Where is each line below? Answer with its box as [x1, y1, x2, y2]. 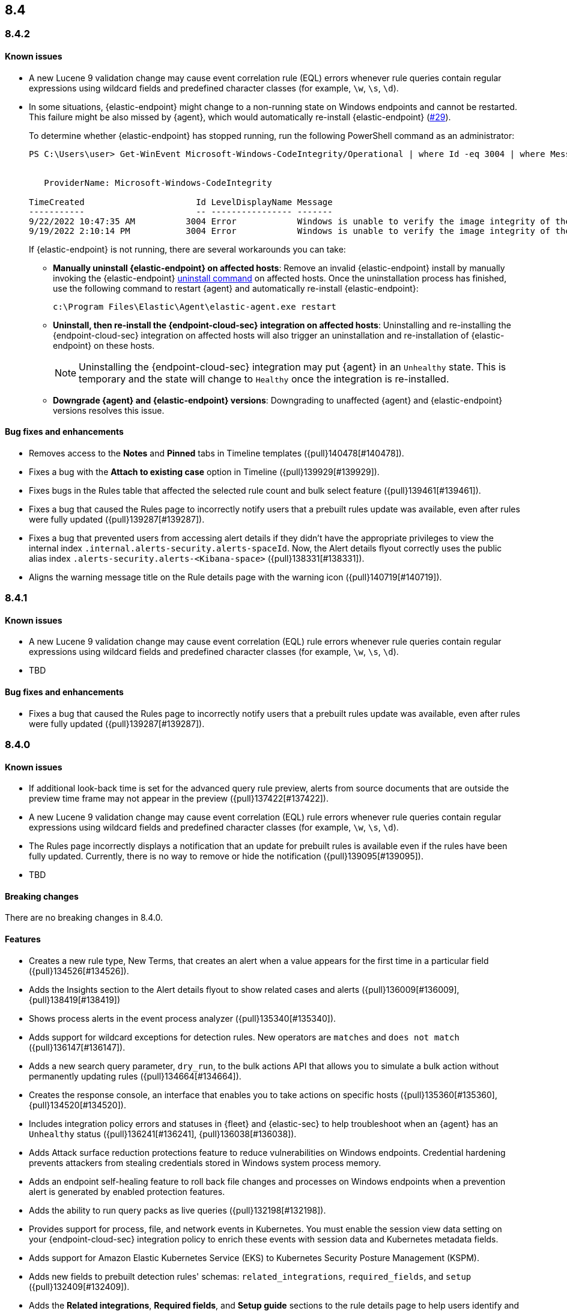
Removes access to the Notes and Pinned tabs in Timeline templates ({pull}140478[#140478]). [29, 447, 404, 458]
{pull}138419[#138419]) [29, 994, 121, 1005]
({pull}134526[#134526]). [29, 965, 129, 976]
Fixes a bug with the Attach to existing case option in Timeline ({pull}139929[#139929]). [29, 466, 380, 477]
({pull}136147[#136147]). [29, 1042, 126, 1052]
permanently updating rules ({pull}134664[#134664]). [29, 1070, 241, 1081]
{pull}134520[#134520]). [29, 1099, 126, 1110]
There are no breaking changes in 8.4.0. [5, 912, 163, 923]
